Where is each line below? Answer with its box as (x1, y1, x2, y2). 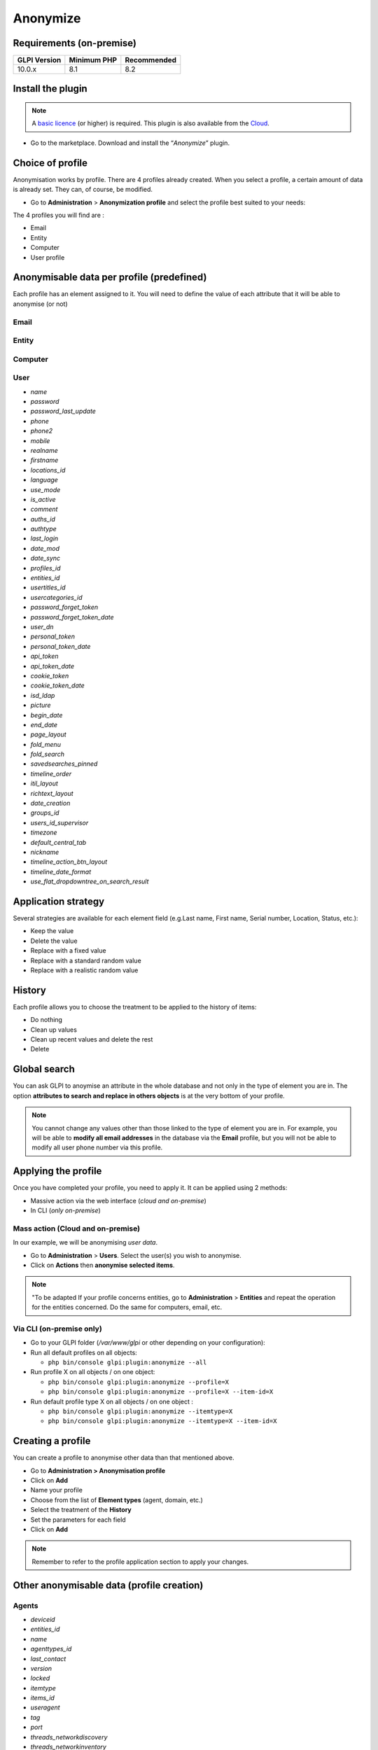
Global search (13, 1063, 75, 1075)
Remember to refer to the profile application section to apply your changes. (31, 1557, 249, 1566)
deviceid (30, 1615, 55, 1623)
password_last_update (30, 407, 96, 416)
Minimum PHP (69, 55, 118, 65)
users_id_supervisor (30, 818, 89, 827)
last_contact (30, 1654, 66, 1662)
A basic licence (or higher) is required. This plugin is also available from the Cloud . (31, 119, 269, 127)
